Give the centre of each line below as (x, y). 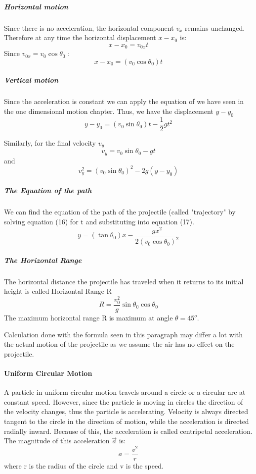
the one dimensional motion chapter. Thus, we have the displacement (109, 111)
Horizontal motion (36, 6)
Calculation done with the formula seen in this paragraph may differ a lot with (123, 334)
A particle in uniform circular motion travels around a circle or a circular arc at (125, 392)
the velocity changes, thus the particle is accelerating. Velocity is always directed (126, 411)
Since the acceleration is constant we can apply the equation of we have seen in (124, 101)
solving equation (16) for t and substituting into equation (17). (99, 221)
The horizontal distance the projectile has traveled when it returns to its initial (124, 281)
